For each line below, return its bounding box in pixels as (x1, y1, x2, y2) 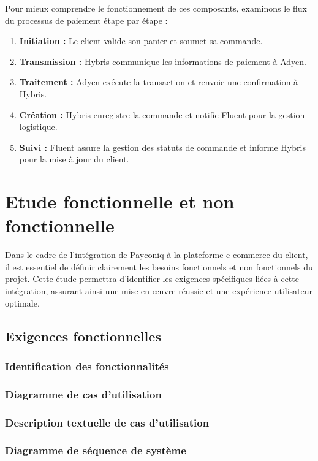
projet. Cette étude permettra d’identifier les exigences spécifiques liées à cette (5, 272, 299, 285)
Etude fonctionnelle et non (5, 189, 235, 214)
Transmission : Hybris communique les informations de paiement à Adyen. (19, 55, 306, 67)
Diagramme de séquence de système (5, 443, 186, 458)
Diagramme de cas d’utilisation (5, 386, 162, 402)
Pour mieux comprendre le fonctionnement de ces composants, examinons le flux (5, 2, 307, 14)
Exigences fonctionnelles (5, 326, 161, 345)
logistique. (19, 120, 58, 133)
